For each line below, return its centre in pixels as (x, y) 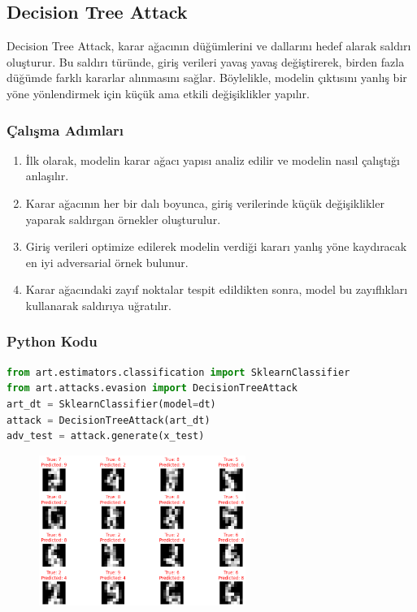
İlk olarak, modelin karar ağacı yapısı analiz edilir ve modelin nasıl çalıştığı (213, 159)
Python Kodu (52, 341)
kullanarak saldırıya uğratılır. (98, 305)
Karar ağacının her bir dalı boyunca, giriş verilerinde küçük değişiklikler (205, 203)
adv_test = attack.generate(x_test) (106, 436)
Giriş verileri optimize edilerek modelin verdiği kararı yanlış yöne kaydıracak (216, 246)
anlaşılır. (47, 176)
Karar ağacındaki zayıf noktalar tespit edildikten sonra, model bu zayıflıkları (217, 289)
